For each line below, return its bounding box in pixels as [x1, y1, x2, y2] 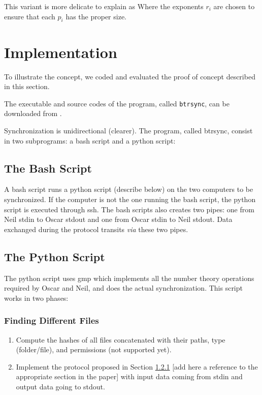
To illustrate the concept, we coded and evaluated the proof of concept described [4, 71, 255, 81]
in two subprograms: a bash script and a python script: [4, 135, 176, 146]
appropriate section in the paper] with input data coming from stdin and [16, 371, 243, 382]
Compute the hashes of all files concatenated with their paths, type [16, 334, 225, 345]
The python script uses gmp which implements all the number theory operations [4, 272, 254, 283]
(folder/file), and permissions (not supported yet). [16, 344, 172, 355]
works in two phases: [4, 292, 69, 303]
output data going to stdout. [16, 381, 105, 391]
